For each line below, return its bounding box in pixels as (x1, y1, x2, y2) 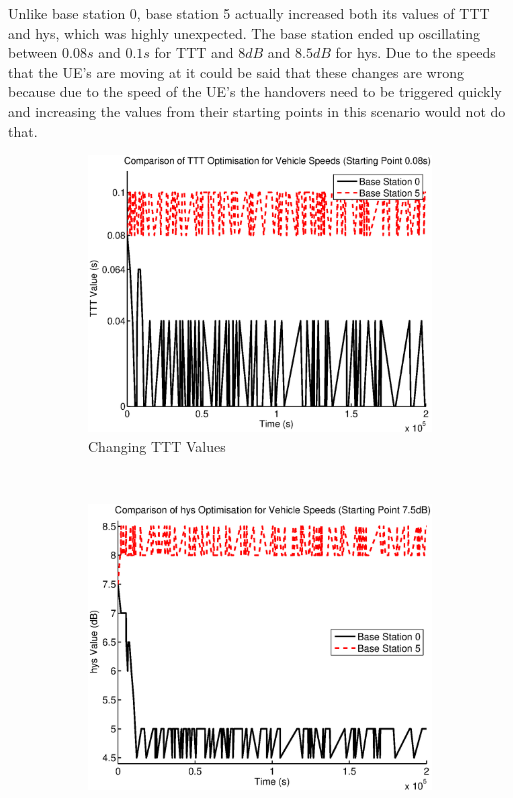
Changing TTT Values (88, 435, 226, 456)
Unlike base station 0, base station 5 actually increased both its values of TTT (8, 3, 490, 23)
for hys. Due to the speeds (335, 42, 496, 63)
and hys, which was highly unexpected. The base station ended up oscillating (8, 22, 481, 43)
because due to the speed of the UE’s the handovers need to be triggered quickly (8, 81, 502, 102)
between (8, 42, 58, 63)
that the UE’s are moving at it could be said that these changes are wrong (8, 61, 464, 82)
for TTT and (154, 42, 234, 63)
